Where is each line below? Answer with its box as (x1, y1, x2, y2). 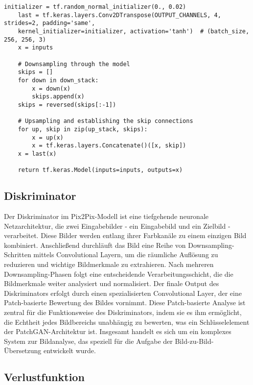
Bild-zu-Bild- (175, 336, 214, 346)
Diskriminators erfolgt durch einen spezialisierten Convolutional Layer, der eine (4, 288, 242, 298)
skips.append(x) (32, 93, 85, 100)
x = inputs (18, 44, 53, 51)
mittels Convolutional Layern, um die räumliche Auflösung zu (33, 249, 218, 260)
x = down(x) (32, 85, 71, 92)
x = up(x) (32, 134, 64, 141)
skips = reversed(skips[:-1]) (18, 101, 116, 108)
